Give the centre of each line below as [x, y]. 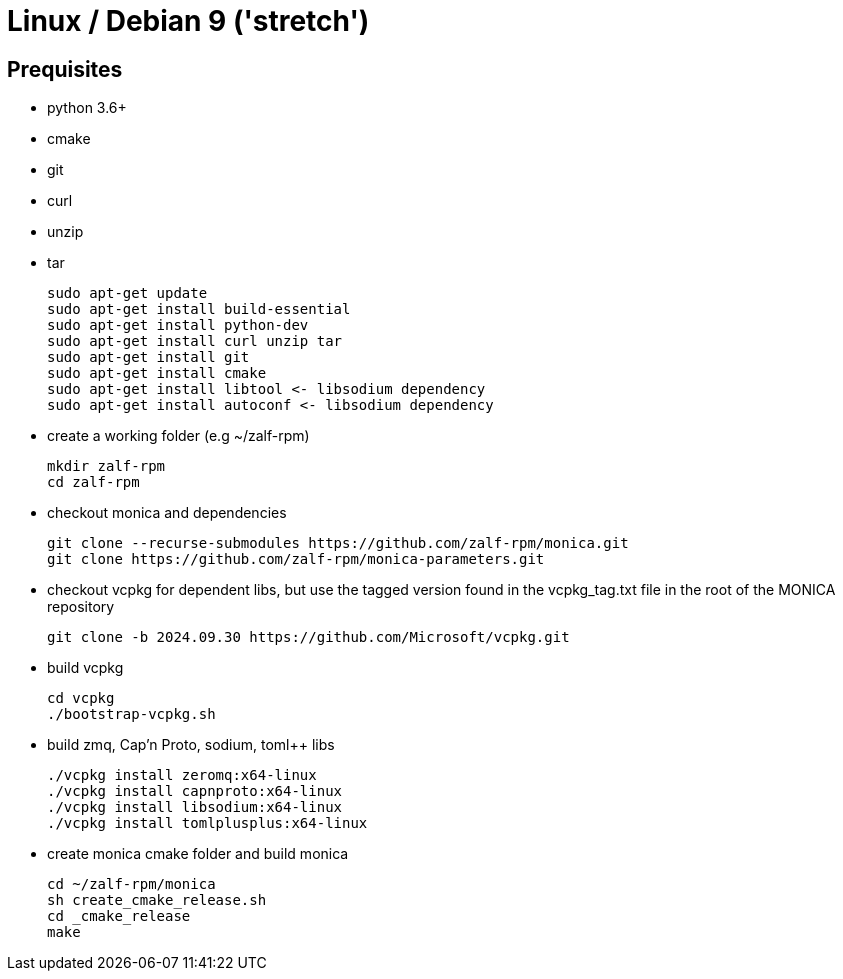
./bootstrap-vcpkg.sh [131, 714]
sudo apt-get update [127, 293]
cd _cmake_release [119, 916]
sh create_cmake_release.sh [157, 900]
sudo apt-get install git [148, 357]
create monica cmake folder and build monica [198, 854]
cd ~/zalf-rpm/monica [131, 884]
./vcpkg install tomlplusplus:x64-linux [207, 823]
